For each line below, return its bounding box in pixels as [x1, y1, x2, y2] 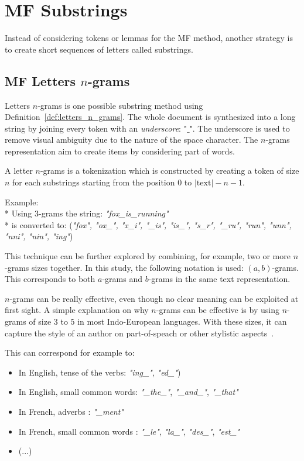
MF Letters [5, 71, 76, 90]
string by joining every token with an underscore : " [5, 122, 187, 134]
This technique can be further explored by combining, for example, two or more [5, 250, 291, 262]
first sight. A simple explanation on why [5, 304, 149, 316]
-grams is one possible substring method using [37, 99, 203, 111]
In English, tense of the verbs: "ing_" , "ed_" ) [18, 366, 181, 378]
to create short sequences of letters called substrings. [5, 43, 193, 55]
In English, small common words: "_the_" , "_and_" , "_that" [18, 386, 238, 398]
